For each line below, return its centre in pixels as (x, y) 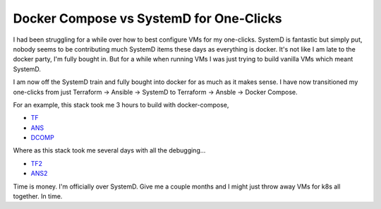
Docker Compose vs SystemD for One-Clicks (147, 18)
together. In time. (38, 196)
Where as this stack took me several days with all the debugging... (109, 150)
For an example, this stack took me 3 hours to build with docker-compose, (121, 104)
